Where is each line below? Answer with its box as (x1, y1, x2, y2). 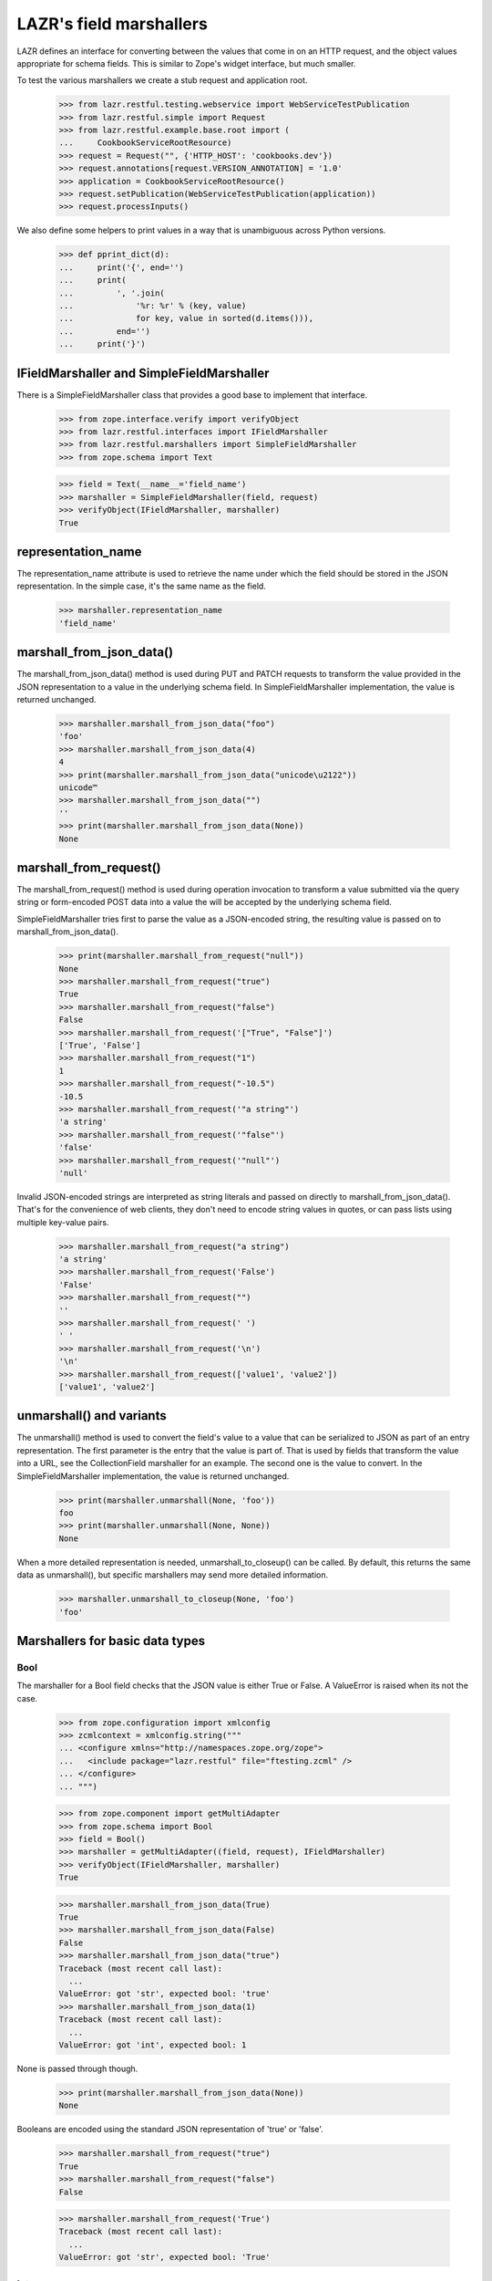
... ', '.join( (58, 287, 166, 298)
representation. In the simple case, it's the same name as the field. (16, 580, 266, 592)
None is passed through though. (16, 2063, 138, 2074)
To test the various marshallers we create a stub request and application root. (16, 75, 308, 86)
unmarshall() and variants (16, 1408, 168, 1423)
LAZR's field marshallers (16, 14, 209, 34)
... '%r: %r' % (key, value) (58, 300, 247, 310)
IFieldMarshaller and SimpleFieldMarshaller (16, 365, 270, 380)
